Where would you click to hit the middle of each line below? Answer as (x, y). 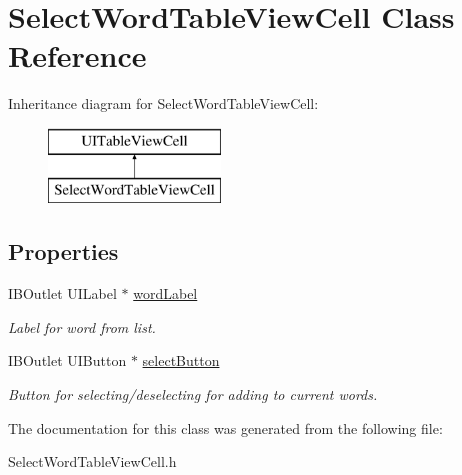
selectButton (181, 360)
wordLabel (165, 293)
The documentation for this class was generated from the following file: (225, 427)
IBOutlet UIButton (67, 360)
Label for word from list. (82, 326)
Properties (63, 251)
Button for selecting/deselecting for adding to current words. (193, 394)
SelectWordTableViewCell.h (92, 461)
